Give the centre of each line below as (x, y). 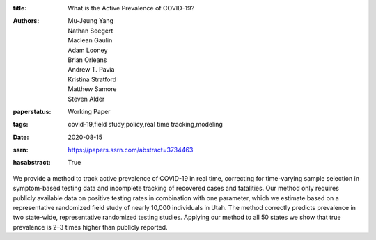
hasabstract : (32, 163)
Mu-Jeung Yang (91, 21)
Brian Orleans (87, 60)
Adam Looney (88, 50)
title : (20, 8)
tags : (21, 125)
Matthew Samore (92, 89)
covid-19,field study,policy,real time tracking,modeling (145, 125)
